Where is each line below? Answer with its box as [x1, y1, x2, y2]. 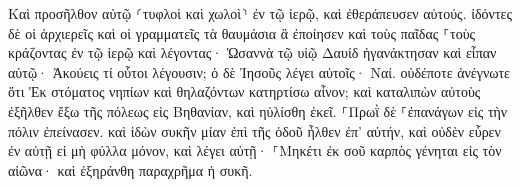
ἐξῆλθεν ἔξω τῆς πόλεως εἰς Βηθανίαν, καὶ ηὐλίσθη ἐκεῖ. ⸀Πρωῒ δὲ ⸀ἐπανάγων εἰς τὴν [8, 100, 508, 121]
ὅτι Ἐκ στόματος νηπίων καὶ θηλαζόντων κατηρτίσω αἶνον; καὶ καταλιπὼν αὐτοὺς [8, 81, 481, 102]
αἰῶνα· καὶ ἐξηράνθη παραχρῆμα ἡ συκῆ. [8, 159, 253, 180]
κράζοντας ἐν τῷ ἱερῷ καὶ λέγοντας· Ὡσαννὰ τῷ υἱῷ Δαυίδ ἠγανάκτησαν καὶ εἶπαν [8, 42, 497, 63]
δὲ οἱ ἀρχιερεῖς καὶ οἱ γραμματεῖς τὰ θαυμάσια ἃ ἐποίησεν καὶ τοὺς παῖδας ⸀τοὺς [8, 22, 476, 43]
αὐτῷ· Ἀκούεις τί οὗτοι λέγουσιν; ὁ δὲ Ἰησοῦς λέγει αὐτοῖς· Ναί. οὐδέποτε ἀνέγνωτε [8, 61, 510, 82]
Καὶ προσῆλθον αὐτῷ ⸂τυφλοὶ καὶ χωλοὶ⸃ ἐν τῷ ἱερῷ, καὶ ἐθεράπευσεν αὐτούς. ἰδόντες [8, 3, 512, 23]
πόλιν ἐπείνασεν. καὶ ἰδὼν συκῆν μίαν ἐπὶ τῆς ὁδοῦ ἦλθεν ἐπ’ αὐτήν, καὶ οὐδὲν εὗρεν [8, 120, 501, 141]
